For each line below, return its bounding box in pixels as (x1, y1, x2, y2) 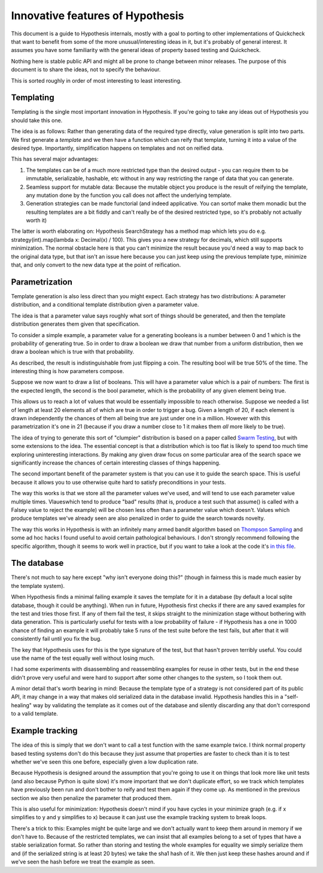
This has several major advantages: (11, 156, 99, 163)
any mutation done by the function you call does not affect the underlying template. (26, 192, 232, 199)
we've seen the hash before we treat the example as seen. (11, 858, 156, 865)
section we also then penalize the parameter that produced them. (11, 794, 172, 802)
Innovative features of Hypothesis (11, 9, 184, 22)
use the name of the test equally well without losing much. (11, 654, 155, 662)
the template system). (11, 582, 65, 589)
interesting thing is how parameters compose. (11, 368, 124, 375)
